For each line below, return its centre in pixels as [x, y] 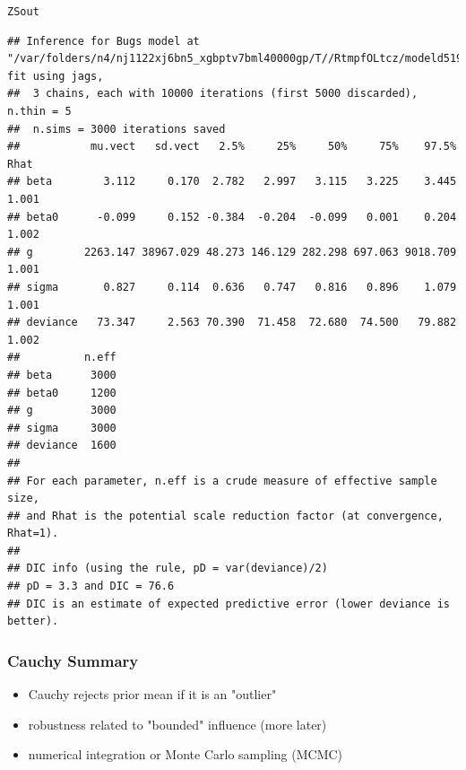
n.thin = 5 [39, 112]
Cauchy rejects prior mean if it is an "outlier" [152, 694]
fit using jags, [56, 76]
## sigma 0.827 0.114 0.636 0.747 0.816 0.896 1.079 [232, 287]
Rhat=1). [33, 534]
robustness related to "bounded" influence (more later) [177, 724]
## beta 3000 [62, 375]
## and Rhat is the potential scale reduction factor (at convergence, [225, 516]
